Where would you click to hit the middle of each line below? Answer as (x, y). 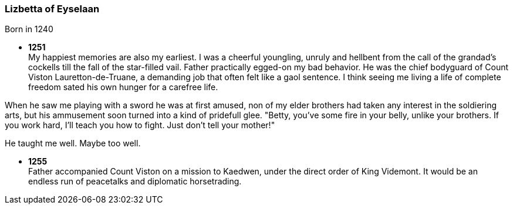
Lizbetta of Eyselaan (52, 9)
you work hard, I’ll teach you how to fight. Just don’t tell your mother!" (140, 125)
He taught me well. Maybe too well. (73, 143)
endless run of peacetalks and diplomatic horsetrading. (135, 181)
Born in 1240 (29, 29)
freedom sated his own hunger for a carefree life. (123, 87)
